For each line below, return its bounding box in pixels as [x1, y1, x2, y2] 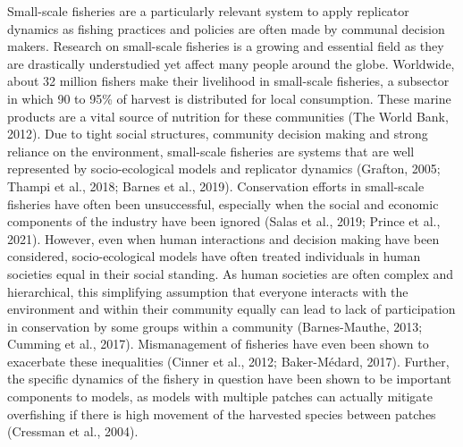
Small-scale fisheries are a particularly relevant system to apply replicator [7, 2, 409, 20]
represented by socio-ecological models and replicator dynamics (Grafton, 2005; [7, 159, 441, 178]
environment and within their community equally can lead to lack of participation [7, 299, 456, 318]
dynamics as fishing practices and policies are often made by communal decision [7, 19, 445, 38]
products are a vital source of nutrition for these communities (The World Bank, [7, 106, 449, 125]
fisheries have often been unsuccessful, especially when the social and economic [7, 194, 439, 213]
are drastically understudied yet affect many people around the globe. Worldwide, [7, 54, 455, 72]
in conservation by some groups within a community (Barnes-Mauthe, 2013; [7, 316, 423, 335]
